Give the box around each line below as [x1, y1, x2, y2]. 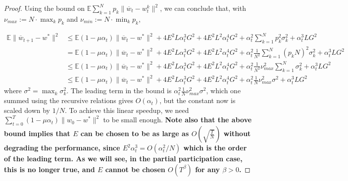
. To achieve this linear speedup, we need [64, 105, 189, 115]
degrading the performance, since [4, 143, 120, 153]
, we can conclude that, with [160, 3, 246, 13]
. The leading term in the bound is [66, 85, 172, 96]
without [223, 128, 251, 139]
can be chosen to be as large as [80, 128, 189, 139]
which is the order [183, 143, 247, 153]
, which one [206, 85, 241, 96]
